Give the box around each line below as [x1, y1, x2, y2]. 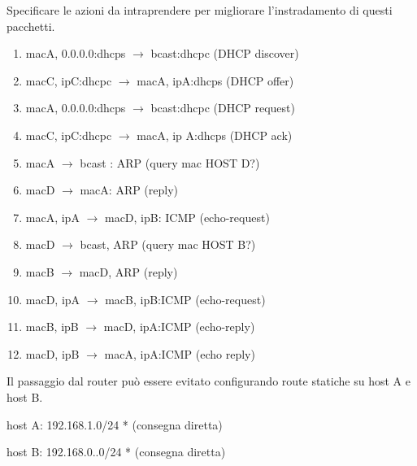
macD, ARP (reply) [79, 263, 178, 280]
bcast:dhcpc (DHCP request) [150, 99, 295, 116]
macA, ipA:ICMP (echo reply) [104, 345, 255, 362]
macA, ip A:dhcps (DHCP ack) [137, 126, 293, 143]
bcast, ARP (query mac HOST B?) [80, 236, 256, 253]
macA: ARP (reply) [80, 181, 179, 198]
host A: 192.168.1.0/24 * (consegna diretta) [7, 416, 223, 433]
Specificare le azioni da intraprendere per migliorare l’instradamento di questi [7, 2, 393, 18]
